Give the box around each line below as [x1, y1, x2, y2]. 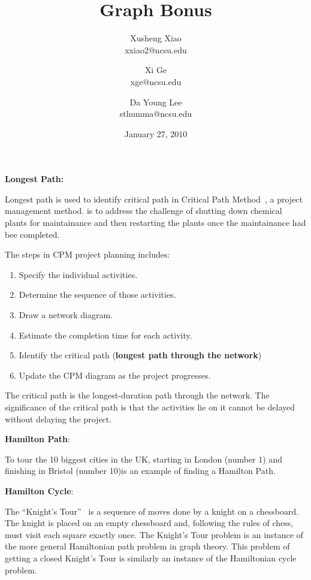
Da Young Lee [129, 95, 182, 108]
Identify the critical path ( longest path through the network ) [19, 349, 262, 361]
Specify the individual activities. [19, 268, 138, 280]
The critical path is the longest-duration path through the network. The [5, 389, 270, 401]
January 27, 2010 [124, 127, 188, 140]
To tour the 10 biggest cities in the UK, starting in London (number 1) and [5, 452, 282, 465]
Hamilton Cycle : [5, 484, 74, 497]
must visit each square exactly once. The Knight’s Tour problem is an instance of [5, 528, 303, 540]
